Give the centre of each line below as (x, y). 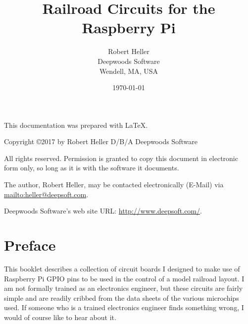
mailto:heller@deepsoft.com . (46, 194)
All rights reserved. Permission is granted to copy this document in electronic (121, 158)
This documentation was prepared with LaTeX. (76, 125)
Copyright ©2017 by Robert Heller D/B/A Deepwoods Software (101, 141)
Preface (30, 245)
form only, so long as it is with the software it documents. (92, 168)
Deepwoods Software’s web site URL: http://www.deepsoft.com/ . (103, 211)
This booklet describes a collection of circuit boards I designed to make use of (122, 268)
